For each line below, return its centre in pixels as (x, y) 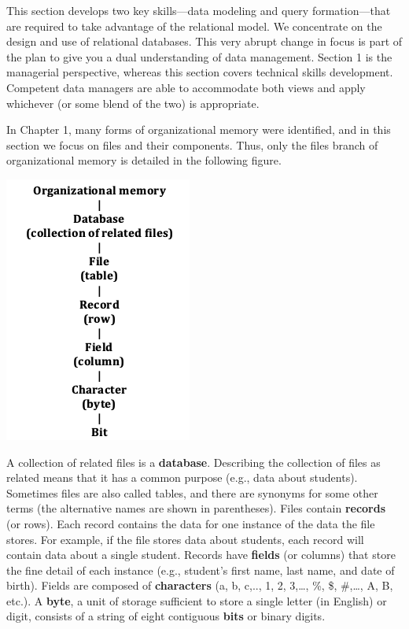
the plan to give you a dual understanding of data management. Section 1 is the (199, 56)
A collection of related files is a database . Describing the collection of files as (193, 462)
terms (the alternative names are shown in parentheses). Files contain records (196, 508)
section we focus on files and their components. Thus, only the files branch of (192, 144)
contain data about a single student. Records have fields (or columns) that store (201, 555)
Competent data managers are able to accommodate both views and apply (186, 87)
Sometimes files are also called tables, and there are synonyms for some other (192, 492)
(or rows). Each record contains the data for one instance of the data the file (191, 523)
